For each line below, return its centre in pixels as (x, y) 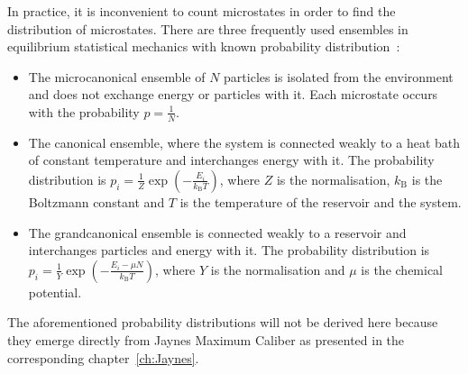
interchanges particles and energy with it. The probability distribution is (229, 250)
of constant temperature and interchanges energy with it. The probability (231, 160)
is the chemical (402, 269)
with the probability (84, 111)
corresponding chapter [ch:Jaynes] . (103, 357)
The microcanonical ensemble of (117, 76)
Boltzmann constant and (96, 201)
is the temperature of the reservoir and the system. (321, 201)
